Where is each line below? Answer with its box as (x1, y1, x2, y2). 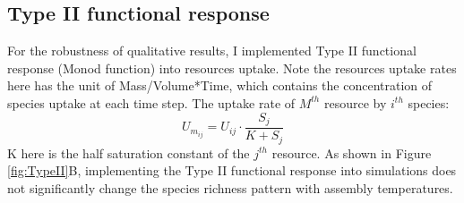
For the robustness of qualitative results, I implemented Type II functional (7, 41, 417, 60)
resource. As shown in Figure (271, 143, 432, 162)
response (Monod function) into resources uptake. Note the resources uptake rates (7, 58, 457, 77)
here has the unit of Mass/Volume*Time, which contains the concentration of (7, 76, 433, 95)
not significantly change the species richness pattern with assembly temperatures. (7, 178, 453, 197)
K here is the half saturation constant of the (7, 143, 250, 162)
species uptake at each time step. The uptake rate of (7, 93, 296, 112)
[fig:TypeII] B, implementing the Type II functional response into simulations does (7, 161, 457, 180)
